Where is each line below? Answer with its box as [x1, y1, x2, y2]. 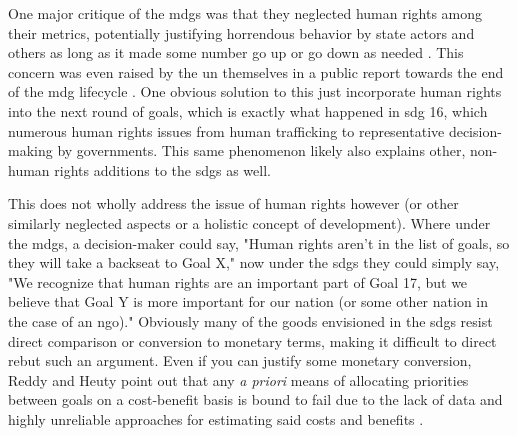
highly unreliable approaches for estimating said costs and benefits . [8, 408, 424, 429]
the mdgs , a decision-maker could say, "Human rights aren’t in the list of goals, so [8, 232, 510, 253]
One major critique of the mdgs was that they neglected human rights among [8, 3, 483, 23]
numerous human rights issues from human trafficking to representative [8, 120, 445, 141]
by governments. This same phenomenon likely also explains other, [57, 140, 466, 161]
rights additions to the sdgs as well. [54, 159, 271, 180]
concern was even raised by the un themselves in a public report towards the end [8, 61, 504, 82]
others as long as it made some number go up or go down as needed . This [8, 42, 464, 63]
